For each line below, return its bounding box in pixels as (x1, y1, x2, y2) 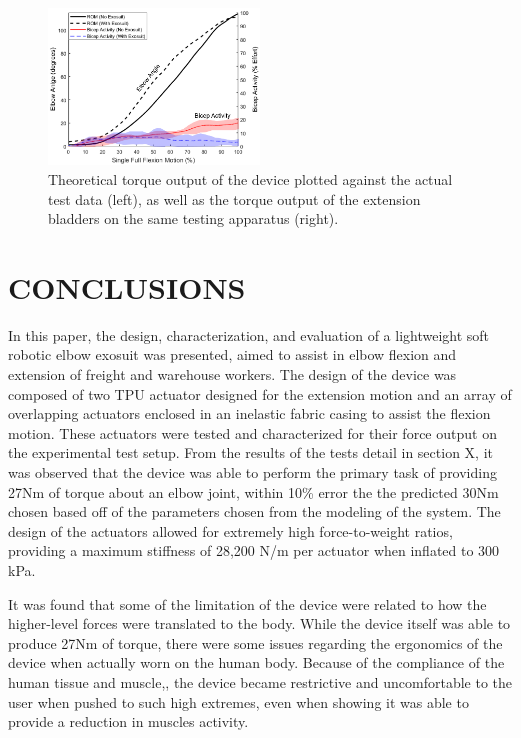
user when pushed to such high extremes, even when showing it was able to (8, 691, 469, 712)
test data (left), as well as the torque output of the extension (48, 188, 421, 209)
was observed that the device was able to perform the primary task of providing (8, 462, 497, 483)
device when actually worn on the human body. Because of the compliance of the (8, 652, 505, 673)
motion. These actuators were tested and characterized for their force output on (8, 422, 497, 443)
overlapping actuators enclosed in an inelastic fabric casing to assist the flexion (8, 403, 491, 424)
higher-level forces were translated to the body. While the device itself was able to (8, 613, 511, 634)
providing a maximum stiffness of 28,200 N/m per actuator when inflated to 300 (8, 540, 500, 561)
